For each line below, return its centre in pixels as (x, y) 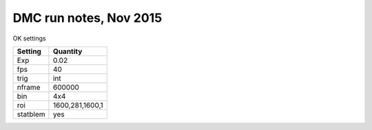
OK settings (29, 38)
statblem (31, 114)
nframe (29, 87)
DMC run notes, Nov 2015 (87, 18)
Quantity (68, 51)
